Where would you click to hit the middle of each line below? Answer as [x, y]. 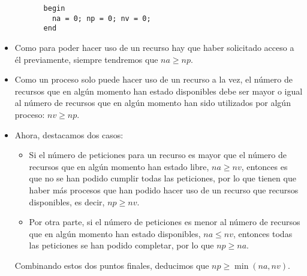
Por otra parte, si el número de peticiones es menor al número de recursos [165, 222]
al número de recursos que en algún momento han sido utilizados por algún [153, 103]
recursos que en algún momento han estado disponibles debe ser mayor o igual [159, 91]
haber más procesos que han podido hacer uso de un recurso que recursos [164, 189]
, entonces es [264, 166]
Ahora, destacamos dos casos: [69, 134]
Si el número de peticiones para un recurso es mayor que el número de [158, 155]
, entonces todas [263, 233]
